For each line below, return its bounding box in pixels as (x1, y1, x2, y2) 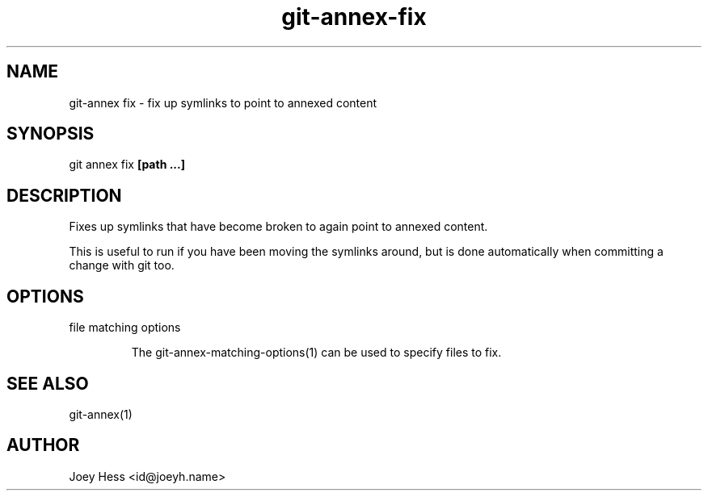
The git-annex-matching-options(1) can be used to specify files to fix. (131, 345, 502, 360)
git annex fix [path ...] (69, 157, 185, 172)
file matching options (69, 320, 181, 335)
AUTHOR (6, 435, 80, 456)
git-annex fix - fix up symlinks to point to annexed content (69, 95, 377, 110)
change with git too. (69, 258, 175, 273)
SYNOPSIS (6, 123, 95, 144)
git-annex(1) (69, 407, 133, 421)
